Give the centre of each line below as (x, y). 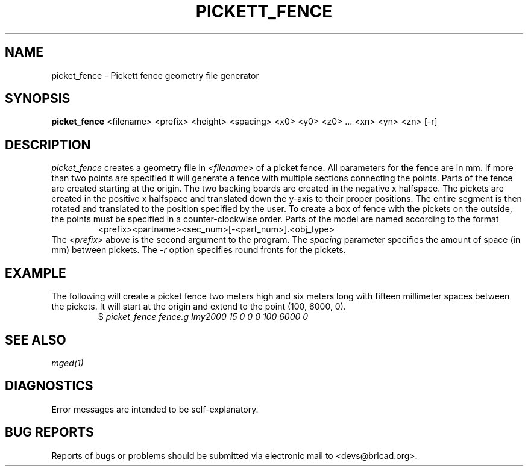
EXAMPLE (36, 273)
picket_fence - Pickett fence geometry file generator (155, 75)
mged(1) (68, 363)
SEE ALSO (36, 340)
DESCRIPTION (48, 145)
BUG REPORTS (49, 432)
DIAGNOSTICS (49, 386)
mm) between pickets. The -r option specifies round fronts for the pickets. (199, 250)
